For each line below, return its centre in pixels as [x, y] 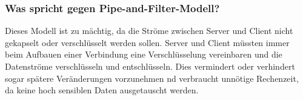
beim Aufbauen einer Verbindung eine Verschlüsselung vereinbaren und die [144, 54]
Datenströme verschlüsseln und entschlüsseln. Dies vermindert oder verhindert [150, 66]
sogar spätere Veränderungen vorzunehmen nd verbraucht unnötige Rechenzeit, [152, 78]
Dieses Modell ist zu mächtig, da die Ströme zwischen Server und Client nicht [149, 31]
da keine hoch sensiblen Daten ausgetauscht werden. [102, 90]
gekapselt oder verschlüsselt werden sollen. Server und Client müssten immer [147, 42]
